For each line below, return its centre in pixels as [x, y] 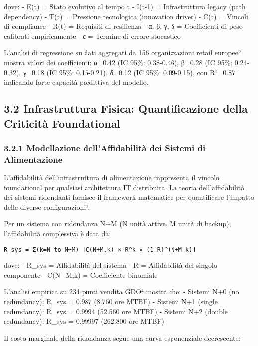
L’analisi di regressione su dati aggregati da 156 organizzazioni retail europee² [122, 52]
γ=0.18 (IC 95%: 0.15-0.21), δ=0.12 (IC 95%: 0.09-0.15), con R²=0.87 [129, 72]
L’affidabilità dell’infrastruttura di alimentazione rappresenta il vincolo [112, 178]
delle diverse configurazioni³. [47, 207]
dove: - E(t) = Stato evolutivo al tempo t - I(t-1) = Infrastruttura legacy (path [125, 6]
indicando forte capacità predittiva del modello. [76, 82]
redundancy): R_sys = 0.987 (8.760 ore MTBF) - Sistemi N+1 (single [111, 302]
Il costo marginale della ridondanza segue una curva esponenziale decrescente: [122, 337]
